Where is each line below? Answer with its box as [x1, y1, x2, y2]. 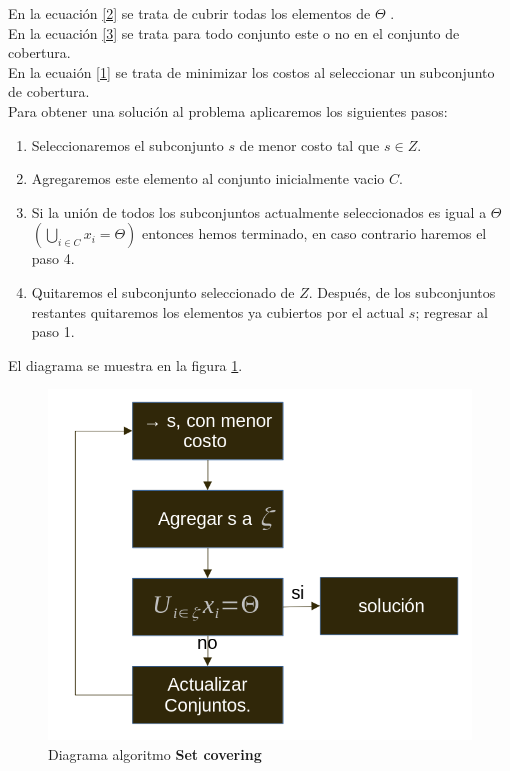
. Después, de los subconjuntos [308, 281, 496, 302]
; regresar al [415, 301, 488, 322]
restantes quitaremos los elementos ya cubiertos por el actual [31, 301, 405, 322]
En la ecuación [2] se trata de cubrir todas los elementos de [8, 3, 371, 23]
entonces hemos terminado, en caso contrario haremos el [142, 223, 487, 244]
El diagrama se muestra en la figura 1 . [8, 354, 243, 375]
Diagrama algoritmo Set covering [48, 743, 262, 764]
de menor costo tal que [239, 134, 380, 155]
